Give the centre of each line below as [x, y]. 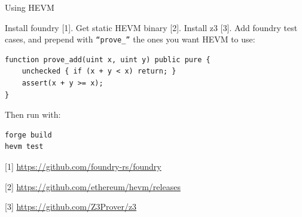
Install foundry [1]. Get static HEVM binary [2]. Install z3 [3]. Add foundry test [151, 27]
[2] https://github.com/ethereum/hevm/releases [93, 186]
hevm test [24, 147]
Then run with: [33, 114]
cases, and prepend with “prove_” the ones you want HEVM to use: [130, 39]
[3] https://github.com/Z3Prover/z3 [71, 207]
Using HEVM [30, 7]
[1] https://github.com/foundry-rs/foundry [83, 166]
